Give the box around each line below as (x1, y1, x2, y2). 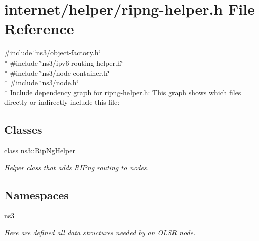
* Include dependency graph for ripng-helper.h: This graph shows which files (4, 87, 241, 97)
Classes (4, 122, 42, 137)
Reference (4, 18, 74, 39)
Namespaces (4, 187, 69, 202)
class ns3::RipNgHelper (4, 145, 75, 156)
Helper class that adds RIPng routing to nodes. (4, 162, 149, 172)
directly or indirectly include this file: (4, 97, 120, 107)
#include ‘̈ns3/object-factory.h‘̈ (4, 47, 101, 58)
